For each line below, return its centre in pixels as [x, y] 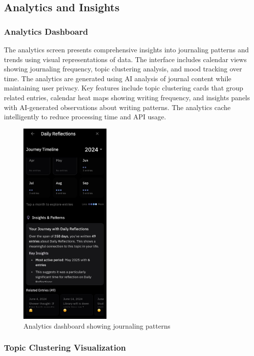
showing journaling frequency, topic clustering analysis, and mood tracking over [123, 69]
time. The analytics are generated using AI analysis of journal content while [118, 78]
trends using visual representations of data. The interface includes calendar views [125, 59]
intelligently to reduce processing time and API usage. [85, 117]
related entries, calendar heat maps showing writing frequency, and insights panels [127, 97]
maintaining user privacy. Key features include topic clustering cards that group [124, 88]
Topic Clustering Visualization [65, 347]
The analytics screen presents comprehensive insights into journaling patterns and [127, 49]
